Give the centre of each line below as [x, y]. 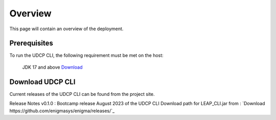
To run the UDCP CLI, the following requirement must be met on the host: [86, 55]
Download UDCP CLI [42, 82]
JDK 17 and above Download [52, 67]
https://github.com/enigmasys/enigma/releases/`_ [62, 111]
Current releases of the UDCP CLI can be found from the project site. [82, 94]
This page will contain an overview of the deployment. [66, 29]
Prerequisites [31, 43]
